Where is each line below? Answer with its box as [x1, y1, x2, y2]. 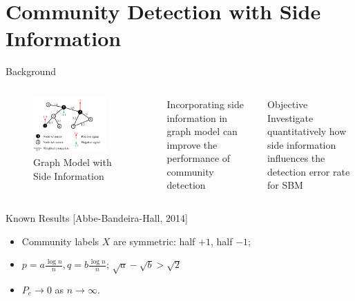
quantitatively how [267, 124, 347, 138]
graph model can [166, 124, 238, 138]
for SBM [267, 178, 303, 192]
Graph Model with [33, 154, 112, 169]
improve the [166, 137, 218, 152]
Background [6, 64, 56, 79]
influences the [267, 151, 325, 165]
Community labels [21, 233, 99, 248]
